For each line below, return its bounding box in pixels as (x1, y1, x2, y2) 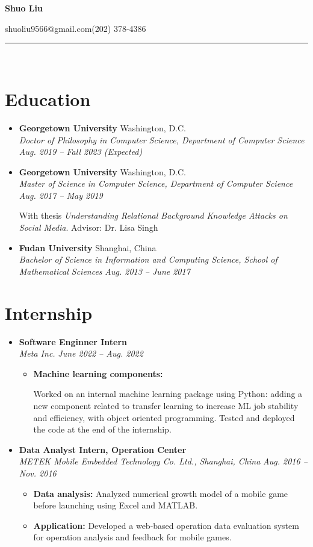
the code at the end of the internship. (33, 423, 172, 436)
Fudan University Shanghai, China (19, 241, 156, 254)
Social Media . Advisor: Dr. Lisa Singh (19, 221, 158, 234)
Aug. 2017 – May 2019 (19, 189, 103, 201)
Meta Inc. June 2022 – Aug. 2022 (19, 347, 143, 360)
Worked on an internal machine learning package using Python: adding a (33, 387, 303, 400)
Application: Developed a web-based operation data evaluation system (33, 519, 299, 531)
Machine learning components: (33, 367, 163, 380)
